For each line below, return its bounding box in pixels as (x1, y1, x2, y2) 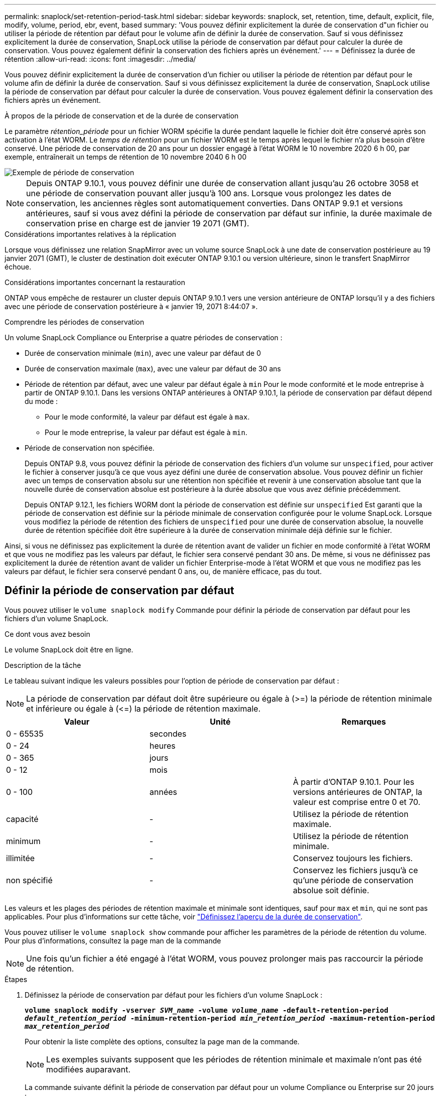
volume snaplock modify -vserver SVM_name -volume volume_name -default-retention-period (25, 1006, 388, 1014)
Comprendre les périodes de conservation (5, 318, 144, 326)
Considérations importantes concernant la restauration (5, 278, 185, 287)
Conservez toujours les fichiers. (292, 853, 413, 863)
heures (149, 740, 176, 751)
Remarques (341, 716, 386, 727)
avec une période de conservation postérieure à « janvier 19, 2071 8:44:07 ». (5, 302, 258, 311)
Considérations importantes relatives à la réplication (5, 230, 177, 238)
